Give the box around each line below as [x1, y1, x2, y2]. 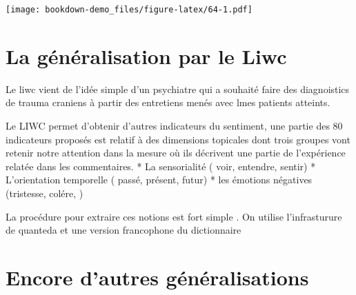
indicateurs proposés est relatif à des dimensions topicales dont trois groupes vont [6, 132, 350, 146]
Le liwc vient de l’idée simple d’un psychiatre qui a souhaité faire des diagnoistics [6, 81, 350, 96]
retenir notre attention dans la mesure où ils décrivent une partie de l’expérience [6, 145, 346, 160]
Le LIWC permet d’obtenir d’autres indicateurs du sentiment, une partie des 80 [6, 118, 343, 132]
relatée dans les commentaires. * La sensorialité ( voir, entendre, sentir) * [6, 159, 316, 173]
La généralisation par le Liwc [6, 41, 287, 70]
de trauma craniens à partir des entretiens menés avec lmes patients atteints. [6, 95, 330, 110]
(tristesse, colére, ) [6, 185, 83, 200]
